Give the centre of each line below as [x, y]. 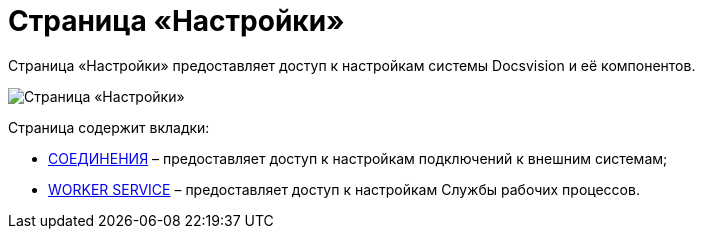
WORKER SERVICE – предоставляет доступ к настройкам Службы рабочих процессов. [344, 189]
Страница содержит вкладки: [109, 127]
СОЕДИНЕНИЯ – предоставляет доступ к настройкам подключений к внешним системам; [358, 158]
